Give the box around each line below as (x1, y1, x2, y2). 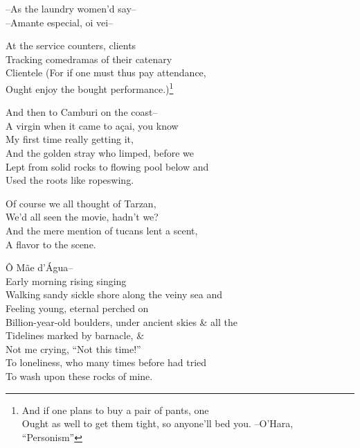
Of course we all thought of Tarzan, (6, 196, 156, 210)
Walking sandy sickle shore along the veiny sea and (6, 287, 223, 302)
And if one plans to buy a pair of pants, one (21, 402, 209, 417)
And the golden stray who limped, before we (6, 146, 194, 160)
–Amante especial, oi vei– (6, 15, 114, 29)
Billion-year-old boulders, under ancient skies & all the (6, 314, 238, 329)
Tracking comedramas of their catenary (6, 51, 172, 66)
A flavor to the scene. (6, 236, 96, 251)
